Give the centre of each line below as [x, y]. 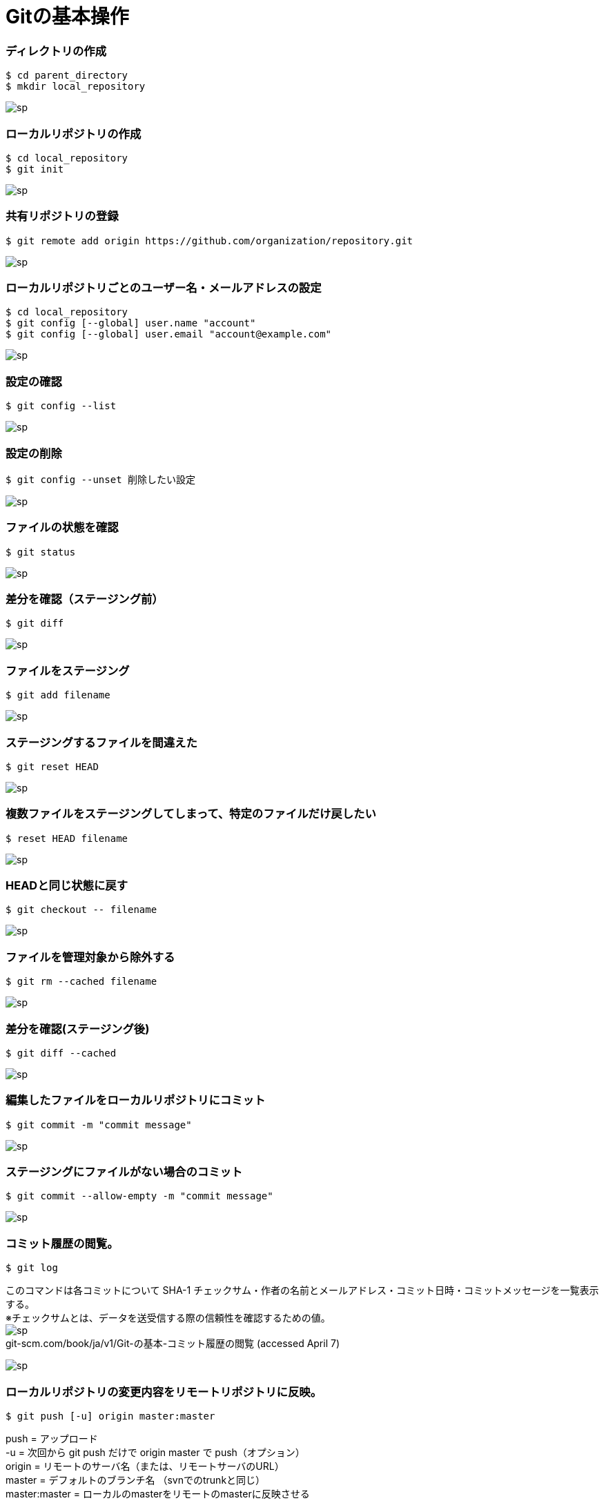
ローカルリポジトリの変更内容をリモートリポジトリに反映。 [164, 1392]
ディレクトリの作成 [56, 51]
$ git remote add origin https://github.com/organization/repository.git [210, 240]
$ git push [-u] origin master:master [110, 1416]
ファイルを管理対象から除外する [90, 957]
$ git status [41, 552]
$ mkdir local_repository [76, 87]
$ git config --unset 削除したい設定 [101, 479]
